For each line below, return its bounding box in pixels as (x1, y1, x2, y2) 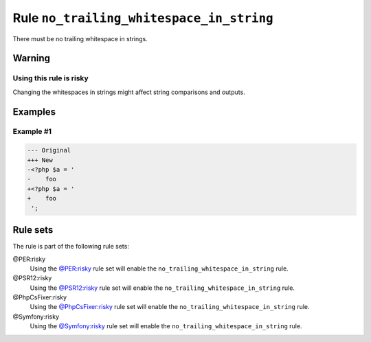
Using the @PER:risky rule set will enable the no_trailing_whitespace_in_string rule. (30, 264, 289, 273)
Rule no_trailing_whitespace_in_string (12, 10, 274, 25)
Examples (12, 106, 56, 117)
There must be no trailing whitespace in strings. (12, 34, 148, 43)
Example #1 (12, 127, 52, 137)
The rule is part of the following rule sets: (12, 242, 130, 251)
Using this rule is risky (12, 73, 89, 83)
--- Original (27, 146, 71, 155)
